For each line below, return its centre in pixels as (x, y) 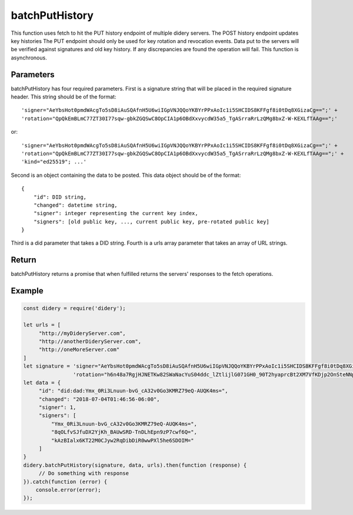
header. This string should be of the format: (64, 97)
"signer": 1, (57, 407)
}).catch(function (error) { (65, 481)
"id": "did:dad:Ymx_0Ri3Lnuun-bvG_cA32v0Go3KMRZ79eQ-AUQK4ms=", (133, 391)
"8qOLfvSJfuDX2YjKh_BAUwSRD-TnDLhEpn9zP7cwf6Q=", (124, 432)
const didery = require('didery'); (74, 308)
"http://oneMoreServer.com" (79, 350)
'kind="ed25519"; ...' (54, 162)
